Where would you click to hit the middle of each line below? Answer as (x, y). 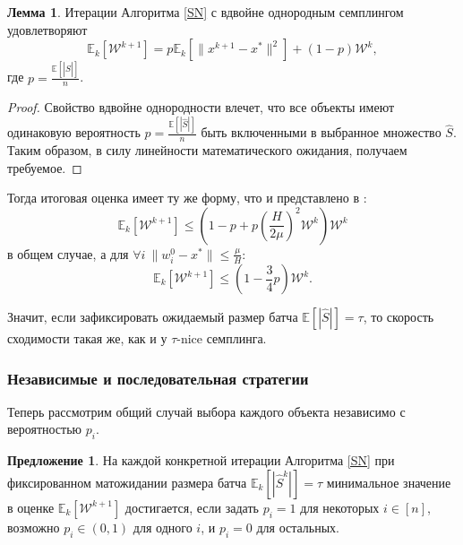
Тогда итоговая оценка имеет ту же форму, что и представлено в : (187, 198)
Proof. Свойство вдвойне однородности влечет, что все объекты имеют (201, 107)
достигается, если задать (192, 507)
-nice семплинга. (222, 338)
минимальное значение (389, 482)
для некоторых (340, 507)
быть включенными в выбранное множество (321, 132)
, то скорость (399, 316)
